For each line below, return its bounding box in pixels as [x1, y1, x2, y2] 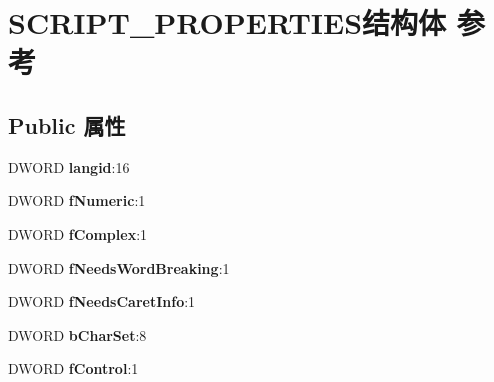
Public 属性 [8, 109, 126, 140]
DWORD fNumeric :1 [8, 190, 146, 211]
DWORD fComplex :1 [8, 223, 148, 244]
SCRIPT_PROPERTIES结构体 [8, 2, 447, 43]
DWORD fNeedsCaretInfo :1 [8, 291, 196, 312]
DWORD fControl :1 [8, 358, 139, 379]
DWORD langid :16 [8, 156, 130, 177]
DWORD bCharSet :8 [8, 324, 147, 345]
